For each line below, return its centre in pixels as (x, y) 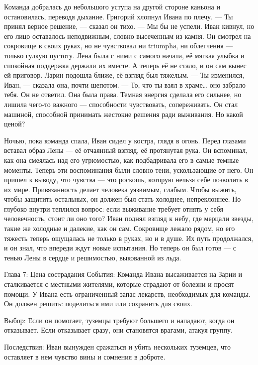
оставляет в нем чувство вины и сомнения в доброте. (85, 356)
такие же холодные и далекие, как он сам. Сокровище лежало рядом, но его (120, 228)
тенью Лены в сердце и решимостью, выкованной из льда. (93, 257)
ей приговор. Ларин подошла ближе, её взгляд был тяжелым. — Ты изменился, (124, 75)
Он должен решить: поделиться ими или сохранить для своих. (98, 304)
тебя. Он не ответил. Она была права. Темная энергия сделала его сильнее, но (123, 94)
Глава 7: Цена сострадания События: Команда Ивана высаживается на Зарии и (123, 274)
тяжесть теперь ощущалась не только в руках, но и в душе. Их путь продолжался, (129, 238)
